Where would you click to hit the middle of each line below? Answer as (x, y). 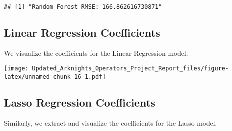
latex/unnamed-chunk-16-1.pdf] (55, 77)
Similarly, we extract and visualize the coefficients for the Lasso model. (111, 122)
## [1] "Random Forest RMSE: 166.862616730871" (83, 7)
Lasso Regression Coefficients (80, 102)
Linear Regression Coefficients (82, 33)
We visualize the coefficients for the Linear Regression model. (96, 53)
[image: (16, 69)
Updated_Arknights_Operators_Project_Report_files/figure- (130, 69)
